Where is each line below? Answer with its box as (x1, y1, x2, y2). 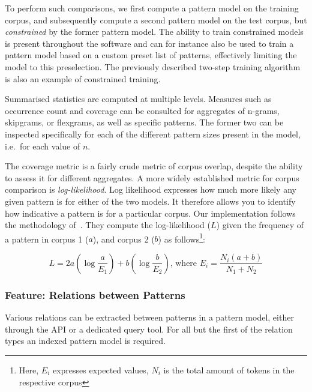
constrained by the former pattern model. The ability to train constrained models (5, 25, 304, 38)
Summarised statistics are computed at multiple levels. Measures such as (5, 92, 272, 105)
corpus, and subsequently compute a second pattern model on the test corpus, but (5, 13, 307, 26)
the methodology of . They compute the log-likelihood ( (5, 219, 211, 231)
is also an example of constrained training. (5, 72, 161, 85)
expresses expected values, (52, 363, 149, 376)
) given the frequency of (216, 219, 304, 231)
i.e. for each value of (5, 139, 80, 152)
